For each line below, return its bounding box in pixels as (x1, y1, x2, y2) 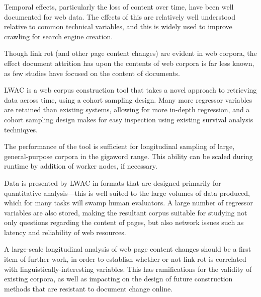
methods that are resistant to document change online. (4, 283, 173, 293)
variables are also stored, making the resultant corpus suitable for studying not (4, 207, 247, 217)
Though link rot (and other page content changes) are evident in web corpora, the (4, 48, 257, 58)
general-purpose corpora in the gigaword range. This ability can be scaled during (4, 151, 253, 161)
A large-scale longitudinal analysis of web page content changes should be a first (4, 244, 251, 254)
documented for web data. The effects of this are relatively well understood (4, 11, 236, 22)
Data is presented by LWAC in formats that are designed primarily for (4, 177, 221, 188)
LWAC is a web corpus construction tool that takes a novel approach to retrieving (4, 85, 257, 95)
